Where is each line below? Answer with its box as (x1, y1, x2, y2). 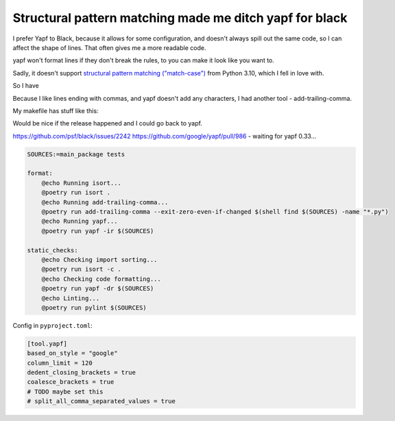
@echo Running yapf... (41, 217, 118, 226)
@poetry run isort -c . (41, 265, 121, 274)
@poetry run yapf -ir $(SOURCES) (41, 227, 154, 234)
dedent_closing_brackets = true (27, 369, 136, 376)
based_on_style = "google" (27, 350, 118, 357)
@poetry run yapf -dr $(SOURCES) (41, 285, 154, 293)
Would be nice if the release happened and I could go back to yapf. (12, 119, 202, 128)
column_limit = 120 (27, 359, 93, 367)
